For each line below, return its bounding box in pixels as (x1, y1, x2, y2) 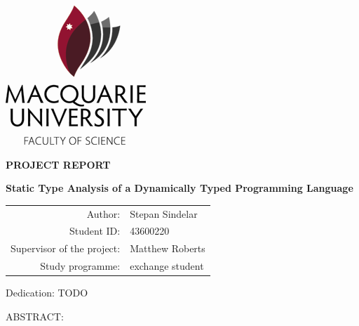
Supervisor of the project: (11, 241, 121, 256)
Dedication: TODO (6, 285, 88, 300)
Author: (86, 206, 121, 221)
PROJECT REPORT (6, 157, 111, 171)
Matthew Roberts (130, 241, 205, 256)
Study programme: (40, 259, 121, 273)
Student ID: (69, 223, 121, 238)
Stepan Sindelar (130, 206, 198, 221)
